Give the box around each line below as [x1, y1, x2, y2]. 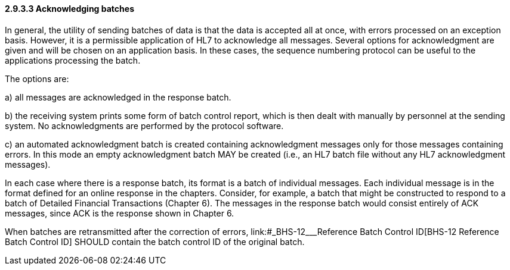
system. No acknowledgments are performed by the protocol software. [5, 120, 284, 131]
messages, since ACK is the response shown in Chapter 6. [5, 208, 234, 218]
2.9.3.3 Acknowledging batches [5, 4, 134, 14]
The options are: [5, 73, 69, 84]
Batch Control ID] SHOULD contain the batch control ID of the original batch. [5, 236, 305, 247]
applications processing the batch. [5, 55, 141, 65]
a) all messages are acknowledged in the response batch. [5, 92, 231, 102]
